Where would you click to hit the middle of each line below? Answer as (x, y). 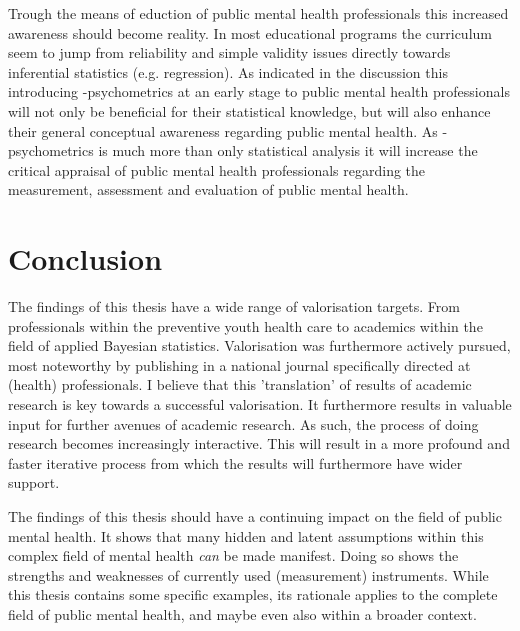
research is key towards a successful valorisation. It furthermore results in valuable (260, 404)
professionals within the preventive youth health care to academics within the (245, 325)
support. (34, 482)
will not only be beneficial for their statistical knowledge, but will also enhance (249, 110)
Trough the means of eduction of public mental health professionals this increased (258, 13)
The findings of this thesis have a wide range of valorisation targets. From (234, 306)
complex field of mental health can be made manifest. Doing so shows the (233, 555)
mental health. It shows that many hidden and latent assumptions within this (246, 535)
